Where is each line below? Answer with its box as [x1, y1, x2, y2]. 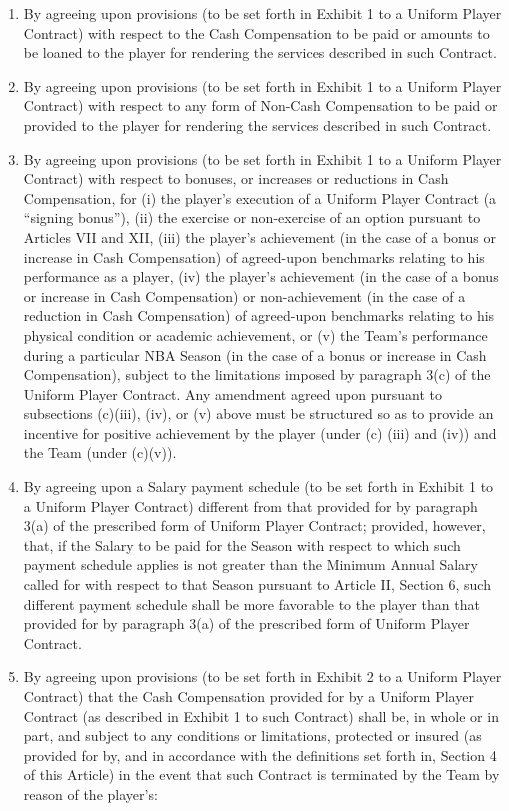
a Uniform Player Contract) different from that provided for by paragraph [23, 495, 478, 516]
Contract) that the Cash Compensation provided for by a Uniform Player [23, 686, 474, 706]
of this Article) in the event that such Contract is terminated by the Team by [23, 764, 500, 785]
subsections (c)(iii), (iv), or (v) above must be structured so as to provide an [23, 403, 494, 424]
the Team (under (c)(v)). [23, 442, 177, 463]
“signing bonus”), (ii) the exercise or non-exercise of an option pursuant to [23, 207, 481, 228]
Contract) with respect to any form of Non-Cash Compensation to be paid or [23, 95, 498, 116]
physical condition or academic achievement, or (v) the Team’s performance [23, 324, 488, 345]
